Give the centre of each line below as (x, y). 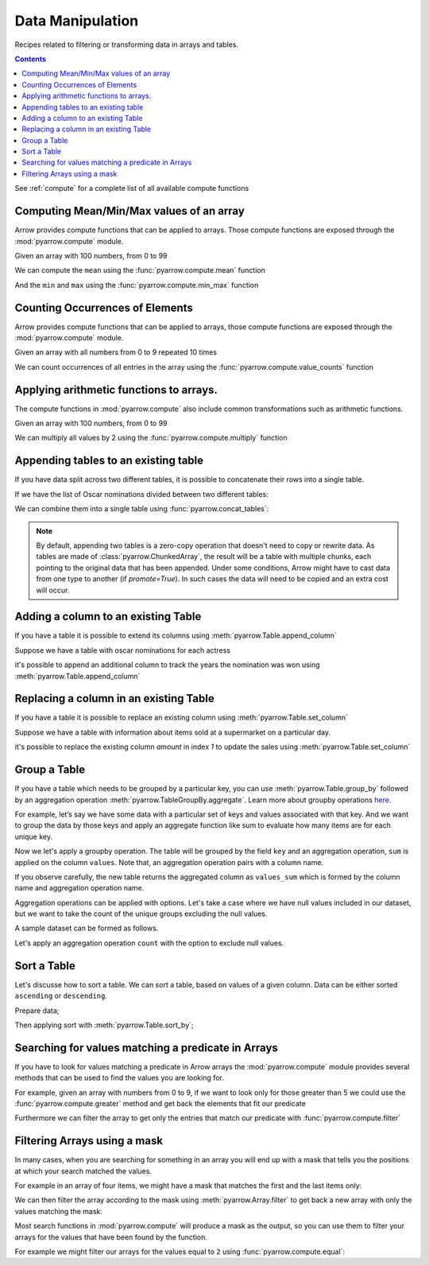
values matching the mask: (59, 1211)
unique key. (34, 836)
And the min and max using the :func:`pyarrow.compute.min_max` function (137, 285)
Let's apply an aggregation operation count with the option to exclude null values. (149, 943)
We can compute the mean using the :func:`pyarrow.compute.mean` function (140, 270)
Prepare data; (37, 1011)
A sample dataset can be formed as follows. (87, 928)
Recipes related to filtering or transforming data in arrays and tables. (126, 45)
